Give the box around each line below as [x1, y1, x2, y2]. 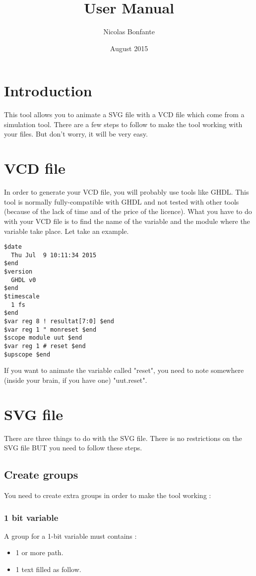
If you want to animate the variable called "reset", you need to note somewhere [4, 365, 244, 375]
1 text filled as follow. [15, 564, 81, 575]
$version [4, 268, 33, 276]
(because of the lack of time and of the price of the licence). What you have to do [4, 206, 252, 216]
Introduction [4, 80, 92, 101]
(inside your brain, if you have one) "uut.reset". [4, 374, 147, 385]
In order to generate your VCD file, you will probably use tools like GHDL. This [4, 187, 249, 197]
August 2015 [110, 43, 148, 53]
